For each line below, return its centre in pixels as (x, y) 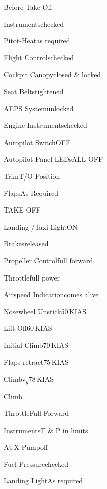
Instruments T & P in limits (46, 430)
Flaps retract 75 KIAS (36, 362)
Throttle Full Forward (37, 413)
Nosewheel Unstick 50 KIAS (45, 311)
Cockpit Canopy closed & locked (53, 74)
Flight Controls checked (39, 57)
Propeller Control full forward (49, 260)
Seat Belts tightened (34, 91)
